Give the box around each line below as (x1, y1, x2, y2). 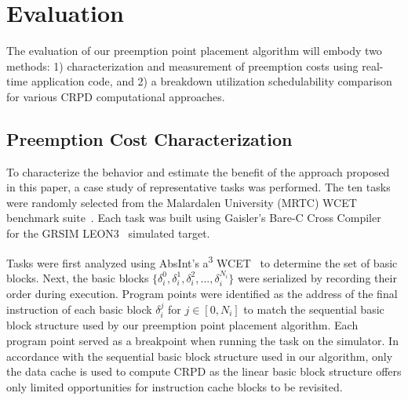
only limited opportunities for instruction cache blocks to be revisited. (6, 378, 343, 395)
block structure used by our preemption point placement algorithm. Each (6, 317, 359, 333)
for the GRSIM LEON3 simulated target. (6, 225, 210, 242)
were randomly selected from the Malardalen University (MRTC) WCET (6, 194, 357, 210)
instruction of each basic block (6, 300, 152, 317)
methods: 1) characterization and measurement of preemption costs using (6, 57, 359, 74)
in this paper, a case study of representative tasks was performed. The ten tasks (6, 179, 391, 195)
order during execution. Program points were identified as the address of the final (6, 285, 398, 302)
